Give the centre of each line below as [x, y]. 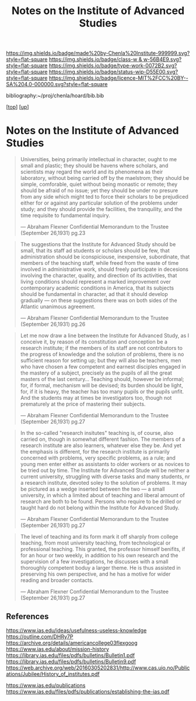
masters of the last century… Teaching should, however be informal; [102, 379]
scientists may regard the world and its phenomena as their [92, 172]
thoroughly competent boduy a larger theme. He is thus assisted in [100, 568]
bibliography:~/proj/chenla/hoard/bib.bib [55, 96]
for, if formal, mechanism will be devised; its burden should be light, [102, 386]
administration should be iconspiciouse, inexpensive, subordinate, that [105, 257]
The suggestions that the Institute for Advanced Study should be [98, 244]
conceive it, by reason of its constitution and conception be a [94, 342]
